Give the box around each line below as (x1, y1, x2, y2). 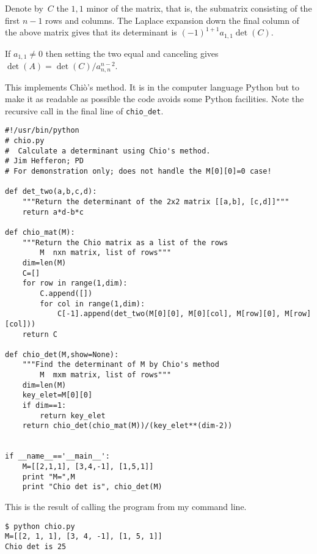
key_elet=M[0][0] (22, 391, 93, 400)
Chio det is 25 (5, 542, 67, 551)
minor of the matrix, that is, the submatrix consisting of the (86, 2, 312, 14)
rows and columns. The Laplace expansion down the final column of (45, 13, 299, 26)
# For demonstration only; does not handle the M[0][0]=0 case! (5, 167, 272, 176)
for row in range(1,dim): (22, 279, 128, 288)
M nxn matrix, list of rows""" (40, 248, 172, 257)
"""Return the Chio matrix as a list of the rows (22, 238, 228, 247)
